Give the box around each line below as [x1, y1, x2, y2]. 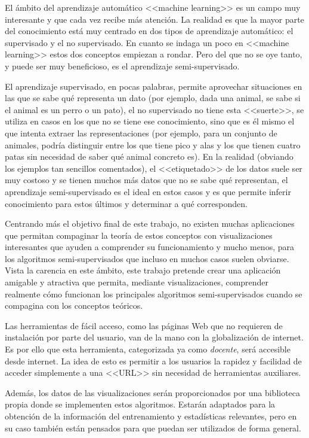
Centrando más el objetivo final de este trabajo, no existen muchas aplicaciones [5, 217, 295, 230]
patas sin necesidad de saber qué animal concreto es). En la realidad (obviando [5, 150, 293, 163]
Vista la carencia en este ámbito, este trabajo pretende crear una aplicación [5, 264, 281, 276]
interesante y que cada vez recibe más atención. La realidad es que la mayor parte [5, 13, 304, 25]
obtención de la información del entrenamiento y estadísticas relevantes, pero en [5, 410, 297, 422]
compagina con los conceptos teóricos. [5, 299, 143, 312]
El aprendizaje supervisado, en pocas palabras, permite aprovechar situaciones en [5, 80, 302, 92]
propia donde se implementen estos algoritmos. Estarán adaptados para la [5, 398, 276, 410]
